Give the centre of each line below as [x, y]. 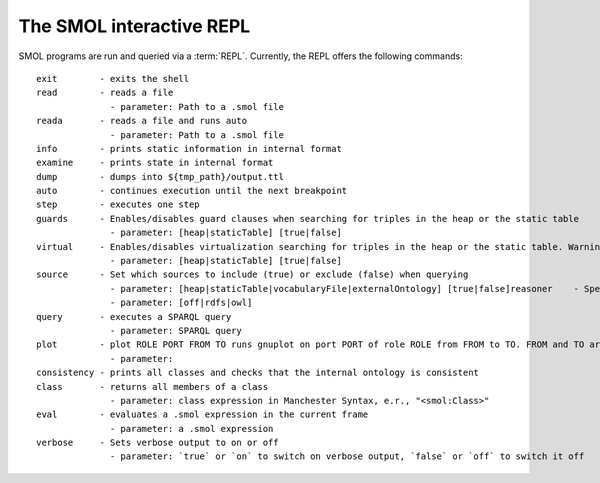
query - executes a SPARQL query [134, 316]
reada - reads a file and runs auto [142, 121]
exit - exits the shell [113, 78]
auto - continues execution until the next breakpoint [192, 191]
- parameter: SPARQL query [176, 330]
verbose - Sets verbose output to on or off [157, 443]
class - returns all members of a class [152, 386]
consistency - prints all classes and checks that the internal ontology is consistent [258, 373]
